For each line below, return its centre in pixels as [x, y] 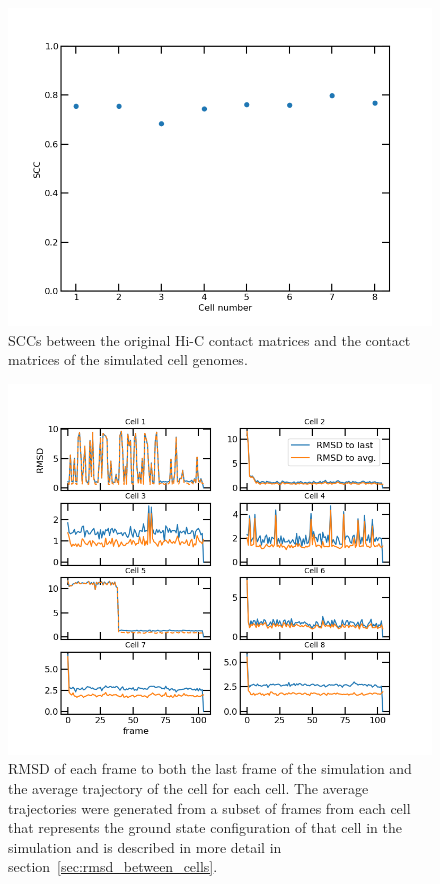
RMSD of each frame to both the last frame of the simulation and [210, 768]
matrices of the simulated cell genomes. [128, 359]
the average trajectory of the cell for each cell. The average [188, 787]
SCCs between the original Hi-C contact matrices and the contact [209, 339]
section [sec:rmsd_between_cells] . [113, 866]
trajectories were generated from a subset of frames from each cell [209, 807]
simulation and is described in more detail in [145, 846]
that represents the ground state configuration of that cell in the [205, 827]
